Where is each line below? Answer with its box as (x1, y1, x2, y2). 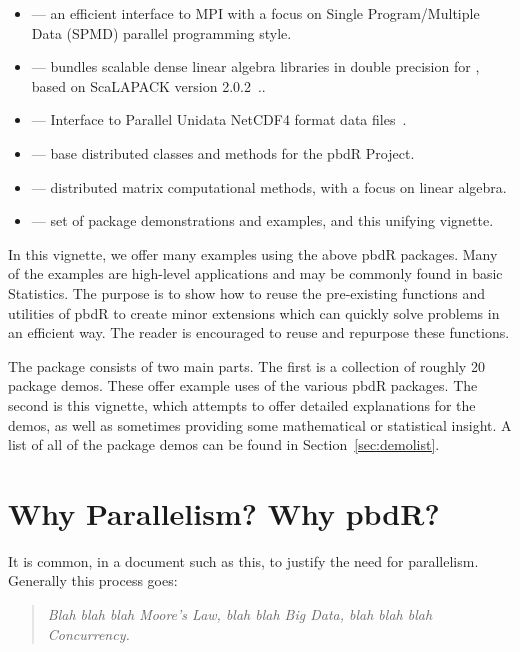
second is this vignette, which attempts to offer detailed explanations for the (8, 394, 476, 415)
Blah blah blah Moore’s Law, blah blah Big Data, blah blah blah (47, 604, 433, 624)
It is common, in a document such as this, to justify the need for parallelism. (8, 550, 479, 571)
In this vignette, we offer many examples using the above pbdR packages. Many (8, 243, 498, 264)
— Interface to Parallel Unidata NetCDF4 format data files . (31, 109, 407, 130)
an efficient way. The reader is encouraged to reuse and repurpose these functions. (8, 322, 510, 343)
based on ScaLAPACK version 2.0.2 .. (31, 75, 266, 96)
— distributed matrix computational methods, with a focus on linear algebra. (31, 176, 507, 197)
